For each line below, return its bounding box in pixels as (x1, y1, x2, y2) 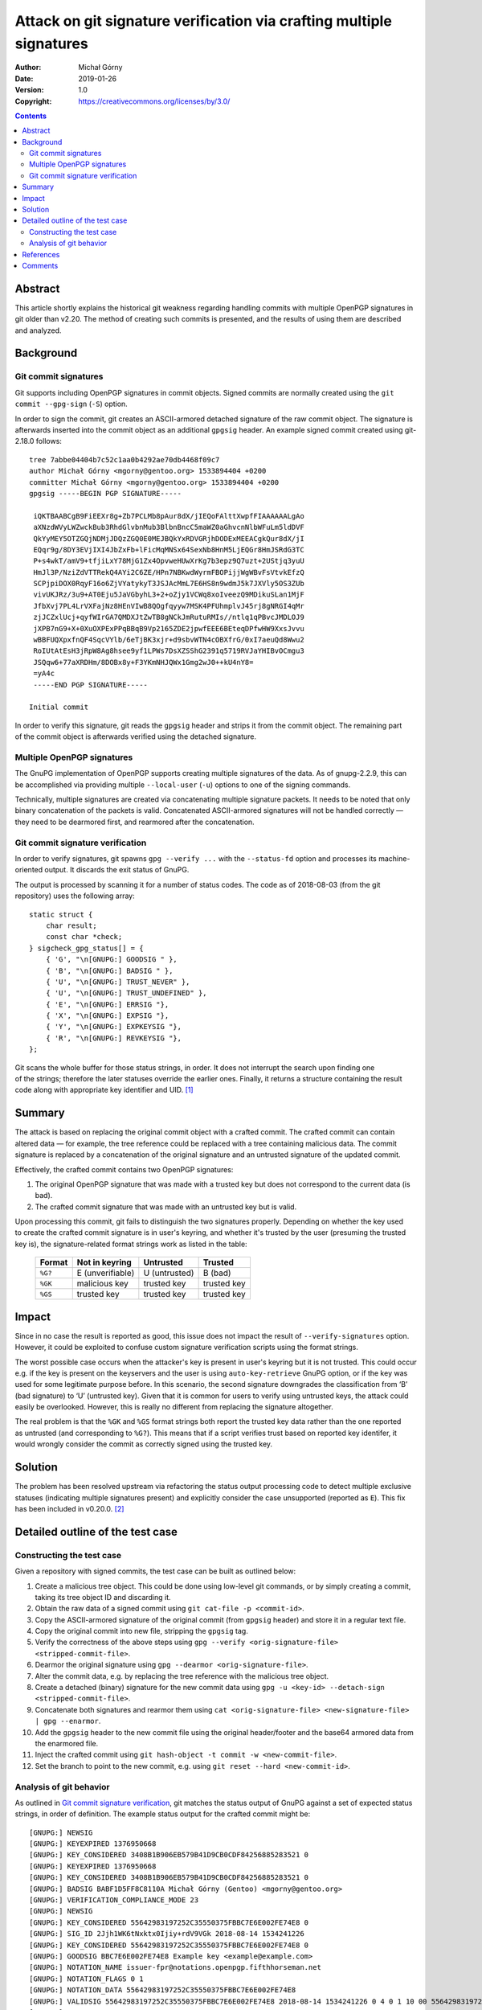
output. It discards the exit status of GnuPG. (44, 865, 190, 875)
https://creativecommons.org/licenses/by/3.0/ (78, 96, 231, 106)
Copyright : (14, 96, 52, 106)
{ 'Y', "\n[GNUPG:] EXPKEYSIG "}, (45, 1022, 182, 1032)
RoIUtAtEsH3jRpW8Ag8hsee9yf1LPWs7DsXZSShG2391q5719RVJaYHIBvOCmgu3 (33, 646, 304, 655)
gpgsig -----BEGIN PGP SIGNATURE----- (29, 489, 182, 498)
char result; (45, 921, 97, 930)
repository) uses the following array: (14, 891, 136, 900)
